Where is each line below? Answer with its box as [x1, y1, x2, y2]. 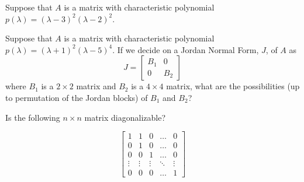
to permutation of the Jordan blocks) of [5, 91, 148, 103]
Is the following [5, 111, 60, 123]
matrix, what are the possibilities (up [166, 80, 300, 92]
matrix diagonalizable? [84, 111, 166, 123]
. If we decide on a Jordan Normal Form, [112, 43, 259, 55]
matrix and [76, 80, 116, 92]
